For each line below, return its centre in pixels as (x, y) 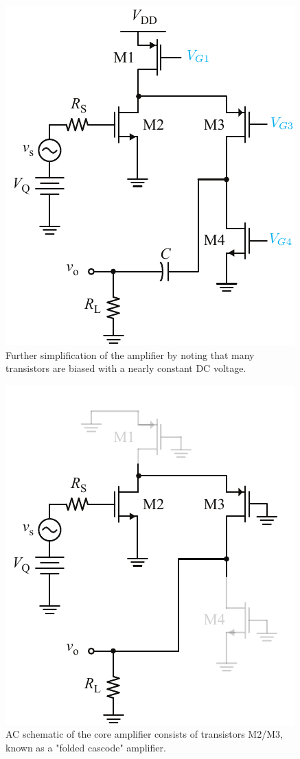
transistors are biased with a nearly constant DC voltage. (126, 368)
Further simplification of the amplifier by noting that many (130, 354)
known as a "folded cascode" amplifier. (86, 747)
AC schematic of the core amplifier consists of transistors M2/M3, (144, 734)
